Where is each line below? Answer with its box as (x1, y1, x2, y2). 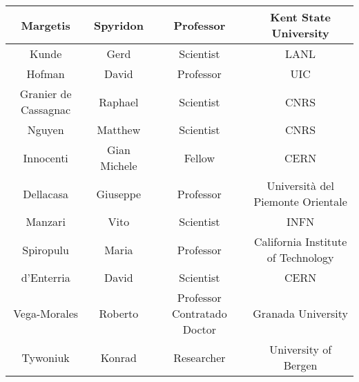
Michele (100, 157, 137, 173)
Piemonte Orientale (253, 193, 347, 209)
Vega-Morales (13, 305, 79, 321)
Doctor (182, 321, 217, 337)
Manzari (26, 213, 66, 229)
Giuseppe (96, 185, 142, 202)
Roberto (99, 305, 139, 321)
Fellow (184, 149, 215, 166)
